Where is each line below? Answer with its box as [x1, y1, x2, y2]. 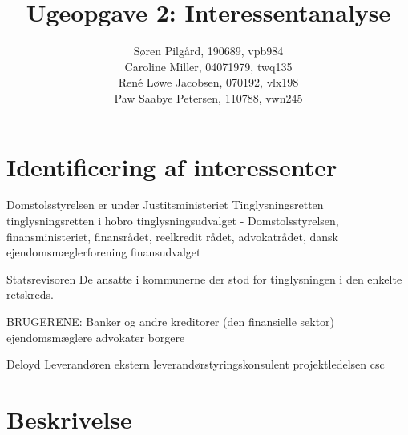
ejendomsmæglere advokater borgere [6, 328, 185, 345]
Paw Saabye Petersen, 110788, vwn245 [114, 89, 303, 106]
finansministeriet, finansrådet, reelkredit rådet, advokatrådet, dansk [6, 228, 338, 244]
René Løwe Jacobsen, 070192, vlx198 [118, 74, 299, 91]
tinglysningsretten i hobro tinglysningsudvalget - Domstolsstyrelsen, [6, 212, 339, 229]
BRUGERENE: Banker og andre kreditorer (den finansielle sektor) [6, 313, 335, 329]
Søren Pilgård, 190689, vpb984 [133, 42, 284, 59]
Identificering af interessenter [6, 150, 337, 183]
